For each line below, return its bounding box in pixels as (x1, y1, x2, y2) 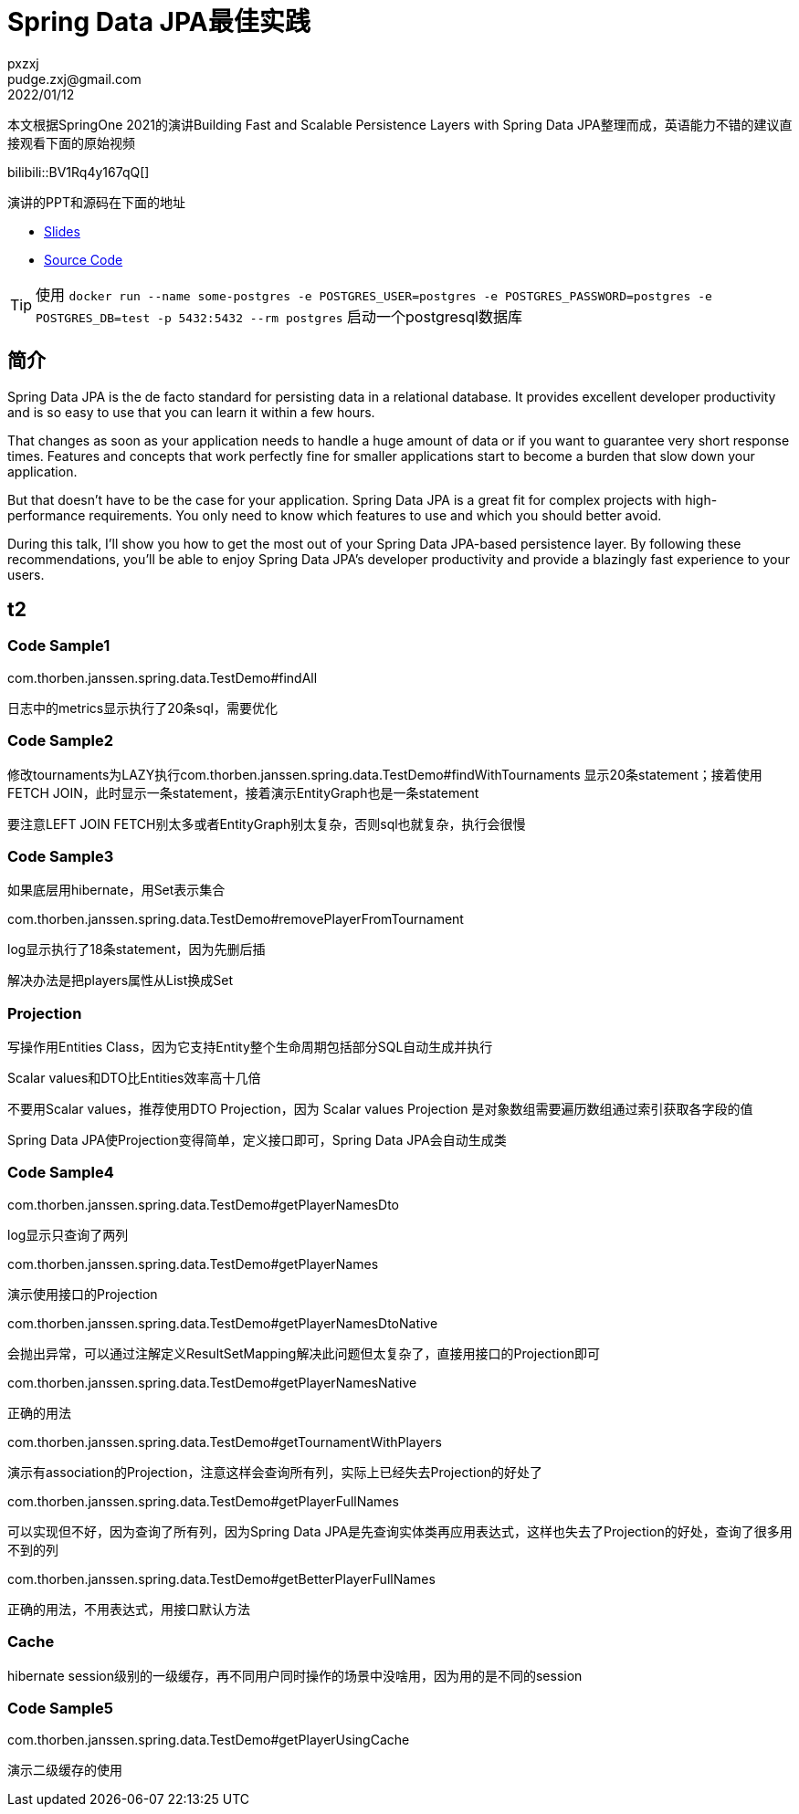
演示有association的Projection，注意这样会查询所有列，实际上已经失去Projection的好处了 (7, 1463, 543, 1480)
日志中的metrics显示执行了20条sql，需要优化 (7, 699, 278, 716)
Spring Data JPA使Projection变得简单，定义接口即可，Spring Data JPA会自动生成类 (7, 1132, 507, 1148)
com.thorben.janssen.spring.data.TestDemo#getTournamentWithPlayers (7, 1433, 442, 1450)
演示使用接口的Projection (7, 1285, 158, 1302)
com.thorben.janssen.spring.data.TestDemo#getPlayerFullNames (7, 1493, 399, 1509)
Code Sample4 (7, 1163, 114, 1182)
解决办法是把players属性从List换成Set (7, 972, 234, 989)
